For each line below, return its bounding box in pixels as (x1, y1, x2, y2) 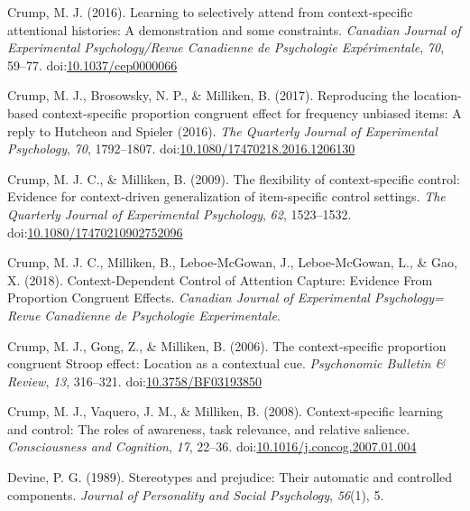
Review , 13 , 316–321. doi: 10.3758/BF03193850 (7, 371, 262, 390)
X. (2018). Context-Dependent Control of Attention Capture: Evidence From (7, 270, 433, 289)
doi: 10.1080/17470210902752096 (7, 222, 183, 241)
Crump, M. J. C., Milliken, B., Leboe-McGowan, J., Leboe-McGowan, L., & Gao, (7, 253, 457, 272)
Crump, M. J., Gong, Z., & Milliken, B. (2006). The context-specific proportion (7, 336, 447, 355)
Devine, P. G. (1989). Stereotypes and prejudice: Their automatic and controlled (7, 468, 453, 487)
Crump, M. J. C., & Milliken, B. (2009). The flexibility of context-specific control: (7, 169, 460, 188)
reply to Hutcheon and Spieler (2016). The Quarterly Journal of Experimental (7, 121, 438, 140)
